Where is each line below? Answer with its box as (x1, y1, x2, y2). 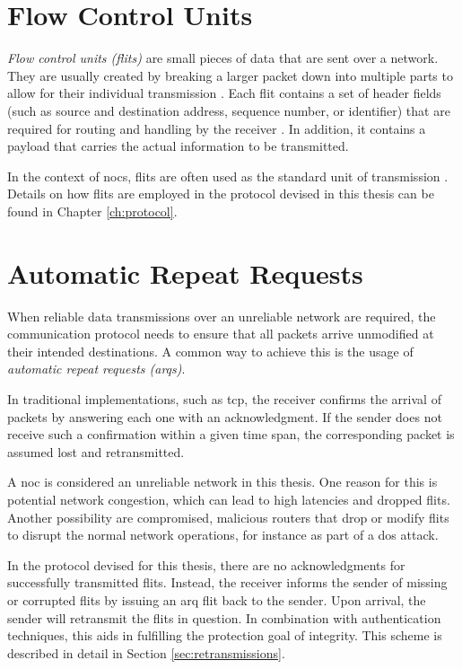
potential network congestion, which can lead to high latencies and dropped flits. (7, 489, 450, 508)
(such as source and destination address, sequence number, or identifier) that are (7, 101, 450, 119)
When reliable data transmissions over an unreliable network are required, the (7, 306, 436, 325)
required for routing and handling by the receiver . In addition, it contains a (7, 119, 426, 137)
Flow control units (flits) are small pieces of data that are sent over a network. (7, 48, 439, 67)
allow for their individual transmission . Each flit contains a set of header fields (7, 84, 441, 102)
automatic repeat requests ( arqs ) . (7, 359, 186, 378)
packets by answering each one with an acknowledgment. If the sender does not (7, 407, 442, 426)
